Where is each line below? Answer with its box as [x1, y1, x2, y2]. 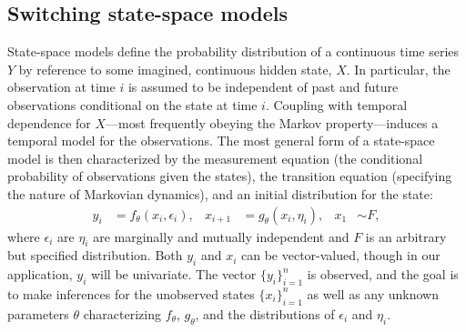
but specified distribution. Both [7, 246, 183, 265]
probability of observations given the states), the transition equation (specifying [7, 166, 452, 186]
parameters [7, 304, 69, 323]
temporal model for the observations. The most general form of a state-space [7, 131, 435, 150]
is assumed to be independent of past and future [127, 77, 399, 96]
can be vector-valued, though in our [241, 246, 441, 265]
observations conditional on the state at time [7, 95, 258, 114]
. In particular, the [346, 59, 451, 78]
